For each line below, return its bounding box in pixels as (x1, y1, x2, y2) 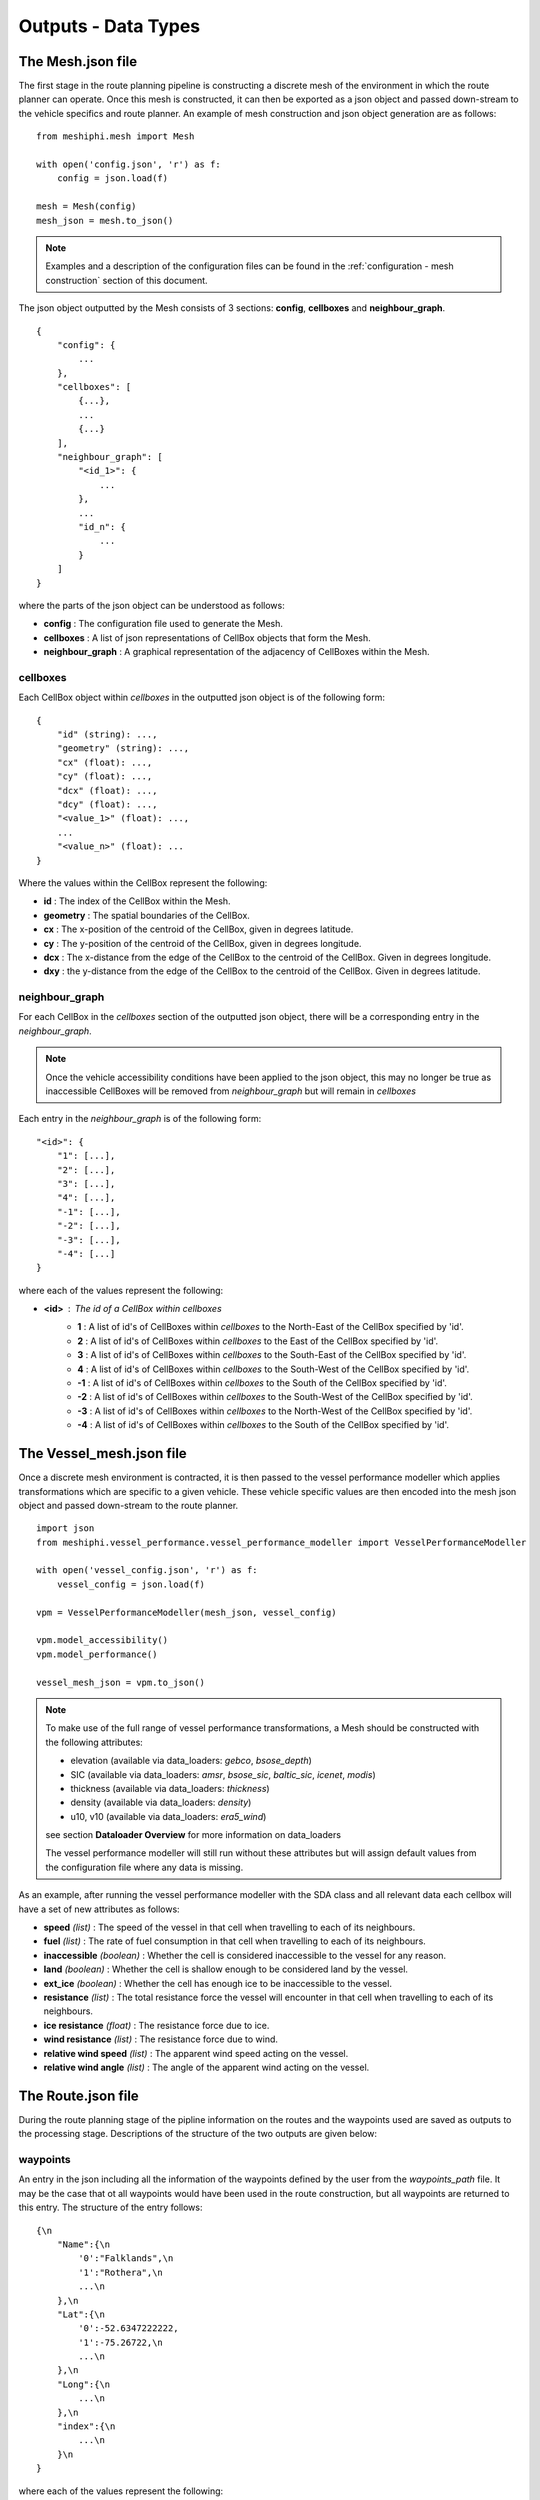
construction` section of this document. (45, 274, 209, 286)
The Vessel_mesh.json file (18, 1445, 187, 1462)
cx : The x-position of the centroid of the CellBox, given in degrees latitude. (43, 923, 354, 935)
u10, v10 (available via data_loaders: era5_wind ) (70, 1810, 267, 1822)
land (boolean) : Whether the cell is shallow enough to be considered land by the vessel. (43, 1963, 409, 1975)
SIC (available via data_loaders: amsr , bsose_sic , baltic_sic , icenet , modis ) (70, 1768, 376, 1780)
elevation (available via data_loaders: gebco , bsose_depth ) (70, 1755, 312, 1767)
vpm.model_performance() (36, 1648, 158, 1660)
